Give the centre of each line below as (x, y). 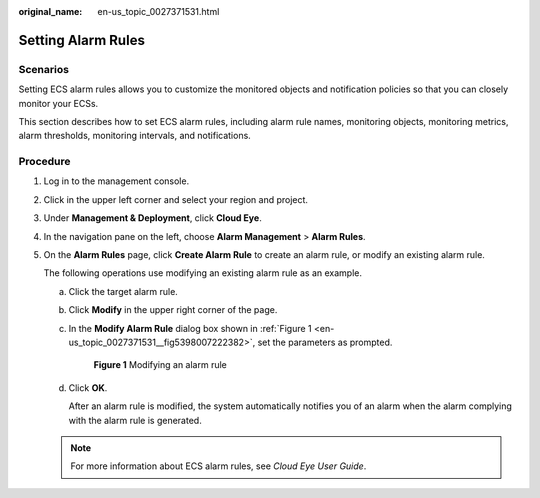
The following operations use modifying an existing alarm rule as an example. (202, 273)
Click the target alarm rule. (123, 291)
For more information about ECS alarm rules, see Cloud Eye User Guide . (218, 466)
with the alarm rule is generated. (135, 420)
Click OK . (88, 387)
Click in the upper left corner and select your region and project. (176, 199)
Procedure (44, 162)
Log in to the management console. (116, 181)
